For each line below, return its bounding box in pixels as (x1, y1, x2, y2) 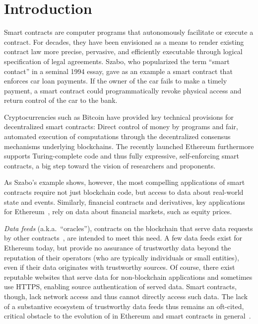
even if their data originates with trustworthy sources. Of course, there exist (4, 262, 235, 272)
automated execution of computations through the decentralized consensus (4, 131, 231, 142)
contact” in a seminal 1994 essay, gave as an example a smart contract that (4, 66, 233, 76)
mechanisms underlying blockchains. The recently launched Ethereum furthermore (4, 141, 254, 151)
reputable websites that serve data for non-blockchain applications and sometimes (4, 271, 253, 282)
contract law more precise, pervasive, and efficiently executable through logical (4, 46, 243, 57)
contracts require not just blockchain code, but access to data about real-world (4, 187, 244, 197)
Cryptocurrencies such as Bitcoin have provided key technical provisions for (4, 111, 234, 122)
